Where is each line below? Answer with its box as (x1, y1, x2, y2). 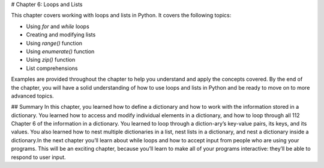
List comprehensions (26, 65, 78, 72)
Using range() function (26, 39, 83, 47)
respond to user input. (11, 153, 66, 161)
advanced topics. (11, 92, 54, 99)
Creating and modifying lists (26, 31, 96, 38)
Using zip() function (26, 56, 76, 63)
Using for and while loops (26, 23, 89, 30)
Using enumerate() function (26, 48, 95, 55)
